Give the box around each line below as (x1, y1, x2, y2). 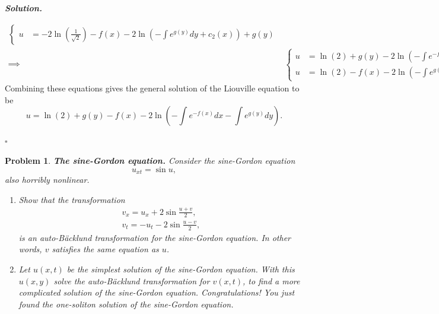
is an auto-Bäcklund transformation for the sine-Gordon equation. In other (18, 231, 291, 243)
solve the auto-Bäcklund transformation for (53, 274, 210, 287)
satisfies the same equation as (52, 243, 159, 255)
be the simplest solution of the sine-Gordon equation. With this (66, 262, 295, 275)
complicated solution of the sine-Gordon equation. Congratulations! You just (18, 286, 295, 299)
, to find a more (243, 274, 300, 287)
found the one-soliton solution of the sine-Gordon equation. (18, 297, 234, 310)
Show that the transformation (18, 193, 125, 205)
